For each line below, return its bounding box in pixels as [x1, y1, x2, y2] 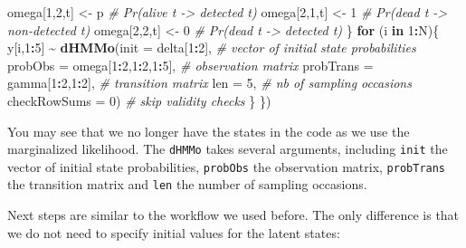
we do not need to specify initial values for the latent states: [7, 223, 340, 242]
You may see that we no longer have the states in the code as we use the [7, 121, 410, 140]
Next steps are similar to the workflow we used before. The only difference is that [7, 205, 460, 224]
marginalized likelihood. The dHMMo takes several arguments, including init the [7, 139, 448, 158]
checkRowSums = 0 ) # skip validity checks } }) [7, 91, 271, 110]
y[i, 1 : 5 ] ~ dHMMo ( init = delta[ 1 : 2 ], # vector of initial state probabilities [7, 38, 416, 57]
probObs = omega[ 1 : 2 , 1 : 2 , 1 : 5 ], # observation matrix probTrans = [7, 55, 374, 74]
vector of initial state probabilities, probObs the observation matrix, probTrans [7, 157, 446, 176]
